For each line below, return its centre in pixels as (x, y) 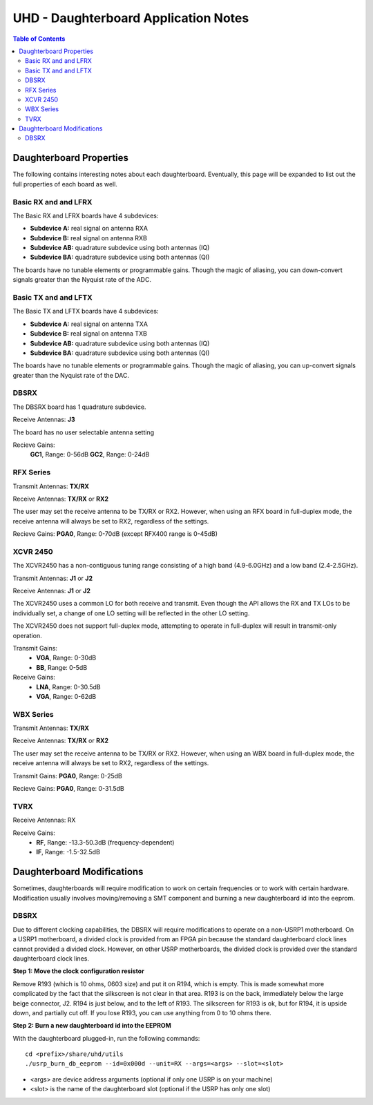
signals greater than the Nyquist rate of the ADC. (82, 280)
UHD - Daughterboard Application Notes (131, 18)
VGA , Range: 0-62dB (66, 696)
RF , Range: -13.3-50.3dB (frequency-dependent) (105, 842)
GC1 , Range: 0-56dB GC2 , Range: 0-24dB (90, 454)
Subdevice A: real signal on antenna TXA (89, 324)
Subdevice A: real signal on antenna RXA (89, 229)
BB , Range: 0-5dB (62, 667)
